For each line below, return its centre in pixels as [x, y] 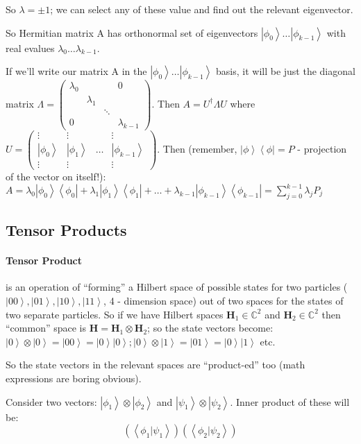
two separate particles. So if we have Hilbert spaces [115, 314]
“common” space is [46, 328]
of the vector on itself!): [56, 176]
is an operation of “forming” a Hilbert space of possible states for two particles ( [177, 287]
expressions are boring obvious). [74, 378]
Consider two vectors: [51, 401]
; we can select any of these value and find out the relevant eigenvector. [202, 9]
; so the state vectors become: [210, 328]
